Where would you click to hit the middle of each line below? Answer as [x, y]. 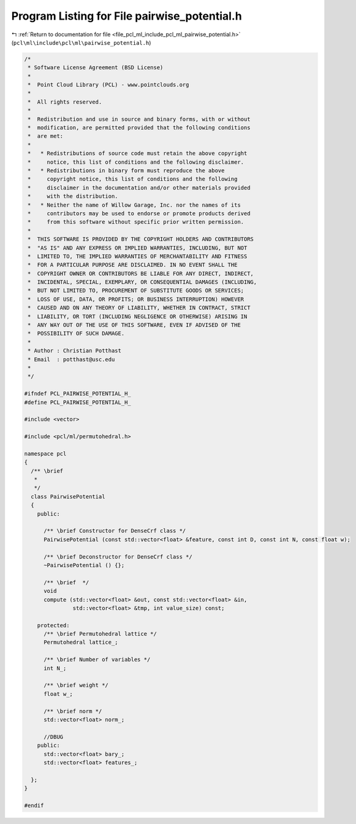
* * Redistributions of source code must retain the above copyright [138, 154]
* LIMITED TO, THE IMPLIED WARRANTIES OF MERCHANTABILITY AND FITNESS [138, 256]
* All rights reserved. [65, 102]
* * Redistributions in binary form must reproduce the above [126, 171]
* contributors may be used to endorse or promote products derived [139, 213]
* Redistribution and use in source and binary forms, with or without [139, 119]
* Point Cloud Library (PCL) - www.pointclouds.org [108, 85]
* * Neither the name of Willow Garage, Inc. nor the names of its [134, 205]
